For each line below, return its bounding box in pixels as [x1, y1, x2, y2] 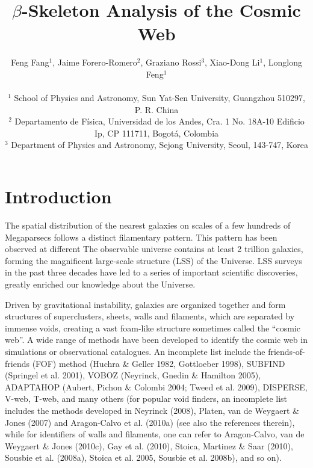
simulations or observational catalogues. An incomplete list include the [5, 345, 265, 357]
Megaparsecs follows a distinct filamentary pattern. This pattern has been [5, 230, 277, 243]
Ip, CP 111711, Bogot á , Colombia [94, 126, 219, 139]
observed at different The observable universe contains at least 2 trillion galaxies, [5, 242, 303, 255]
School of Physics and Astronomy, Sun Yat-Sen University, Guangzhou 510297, [14, 91, 305, 104]
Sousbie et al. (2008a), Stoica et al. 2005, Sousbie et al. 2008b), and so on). [5, 451, 282, 464]
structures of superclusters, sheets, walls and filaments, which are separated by [5, 310, 295, 322]
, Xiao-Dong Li [205, 56, 260, 69]
